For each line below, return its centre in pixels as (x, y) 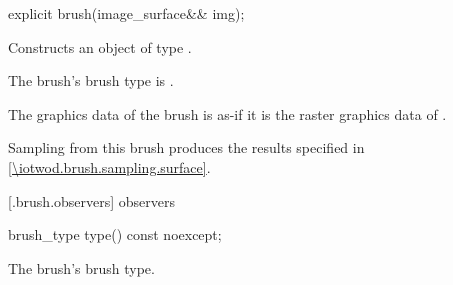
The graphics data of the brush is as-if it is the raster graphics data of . (227, 113)
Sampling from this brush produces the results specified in (186, 147)
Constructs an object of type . (100, 46)
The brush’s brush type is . (91, 80)
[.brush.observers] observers (92, 200)
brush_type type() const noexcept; (115, 234)
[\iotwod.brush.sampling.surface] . (109, 166)
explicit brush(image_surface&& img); (126, 13)
